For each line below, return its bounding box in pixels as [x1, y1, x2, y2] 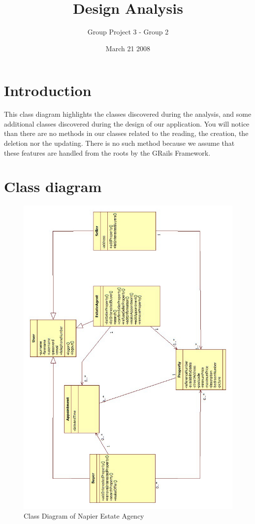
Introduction [4, 80, 92, 100]
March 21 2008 [105, 43, 151, 53]
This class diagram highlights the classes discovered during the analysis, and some [4, 109, 252, 119]
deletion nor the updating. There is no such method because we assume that [4, 138, 235, 148]
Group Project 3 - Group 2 [87, 27, 169, 37]
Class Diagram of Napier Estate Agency [24, 511, 144, 521]
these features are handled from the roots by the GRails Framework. [4, 147, 211, 158]
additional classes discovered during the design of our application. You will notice [4, 118, 250, 129]
